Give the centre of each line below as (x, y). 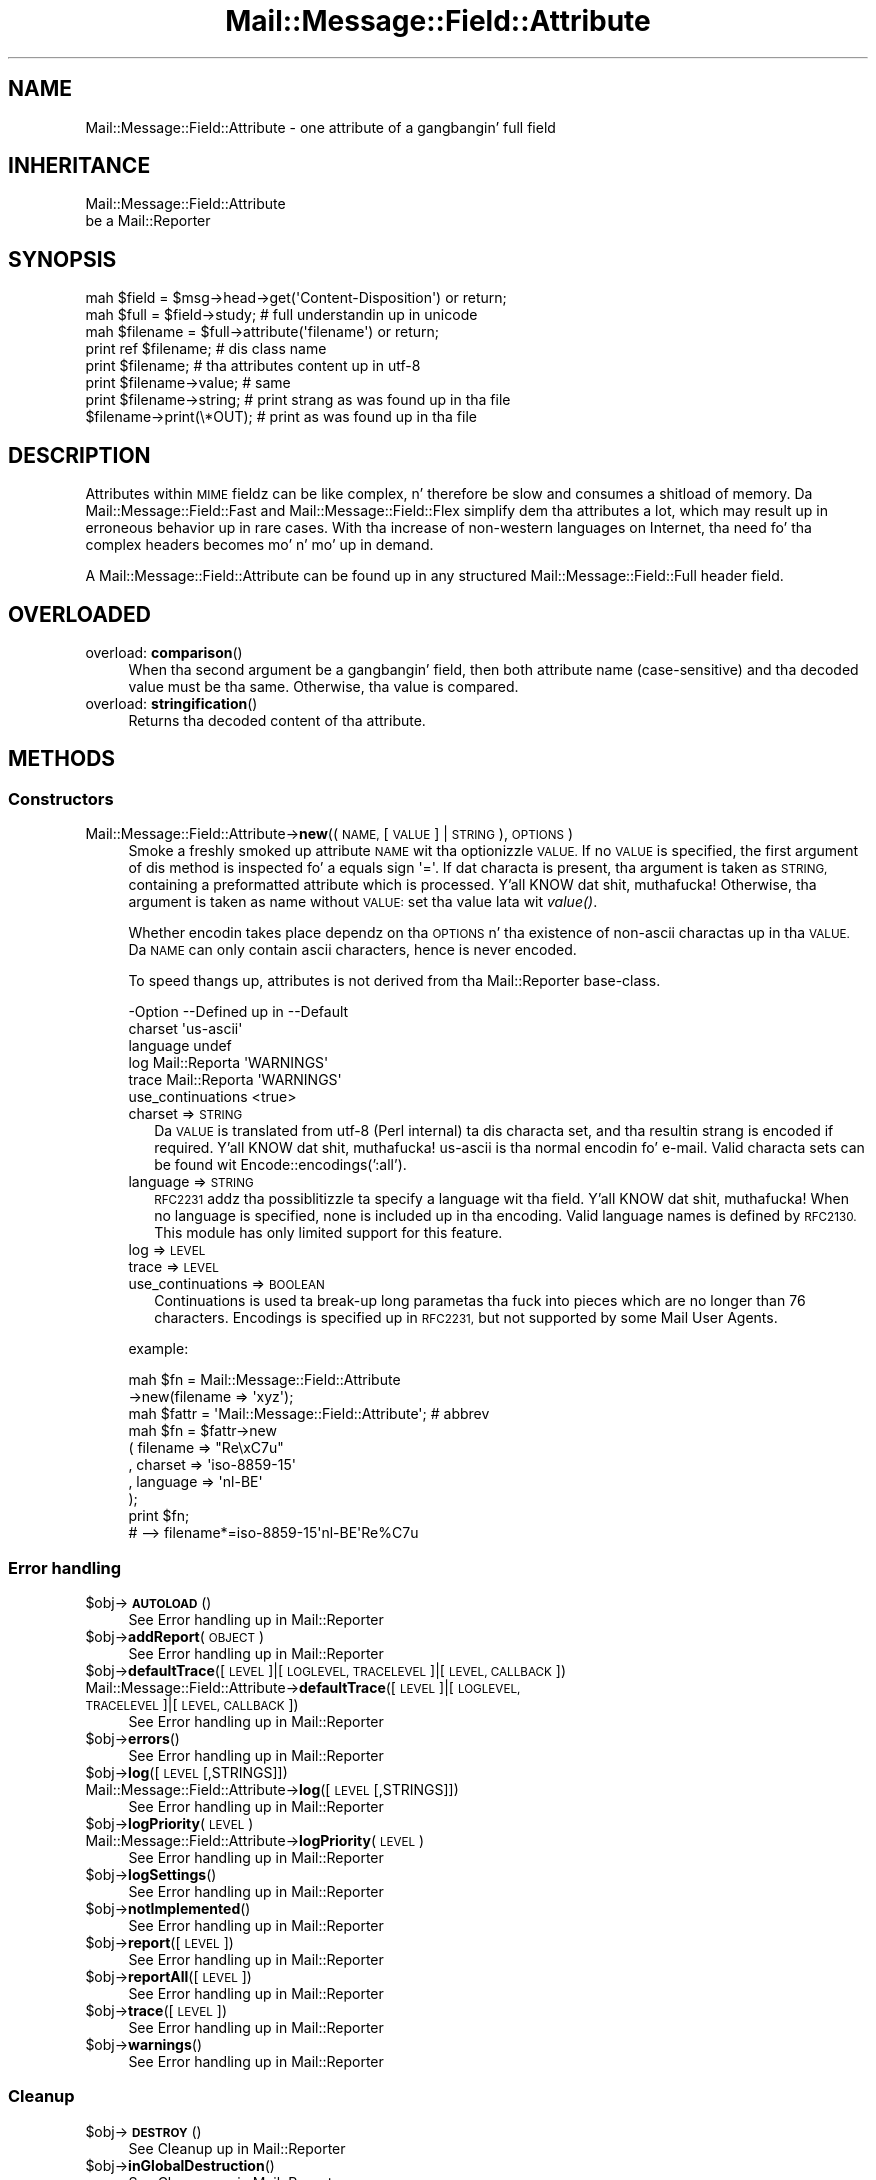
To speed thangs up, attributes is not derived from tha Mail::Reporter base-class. (394, 981)
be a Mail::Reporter (148, 221)
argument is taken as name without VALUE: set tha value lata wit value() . (363, 902)
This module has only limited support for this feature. (328, 1233)
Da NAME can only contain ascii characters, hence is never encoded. (352, 950)
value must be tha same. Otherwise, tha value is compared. (323, 686)
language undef (180, 1046)
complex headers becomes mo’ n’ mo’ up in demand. (259, 545)
